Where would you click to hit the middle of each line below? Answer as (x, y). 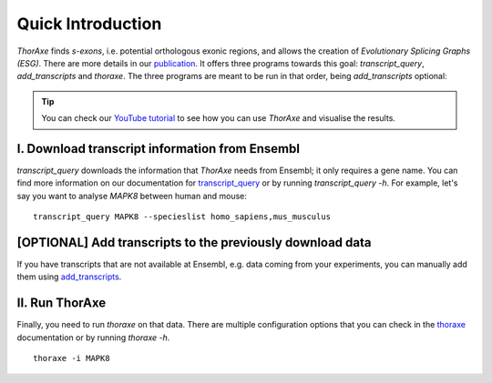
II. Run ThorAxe (61, 303)
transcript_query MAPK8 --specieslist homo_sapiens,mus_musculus (182, 217)
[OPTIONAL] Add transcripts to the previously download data (194, 242)
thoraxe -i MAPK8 (72, 358)
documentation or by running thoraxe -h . (93, 338)
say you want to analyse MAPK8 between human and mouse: (132, 196)
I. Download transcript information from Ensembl (159, 149)
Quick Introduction (89, 24)
